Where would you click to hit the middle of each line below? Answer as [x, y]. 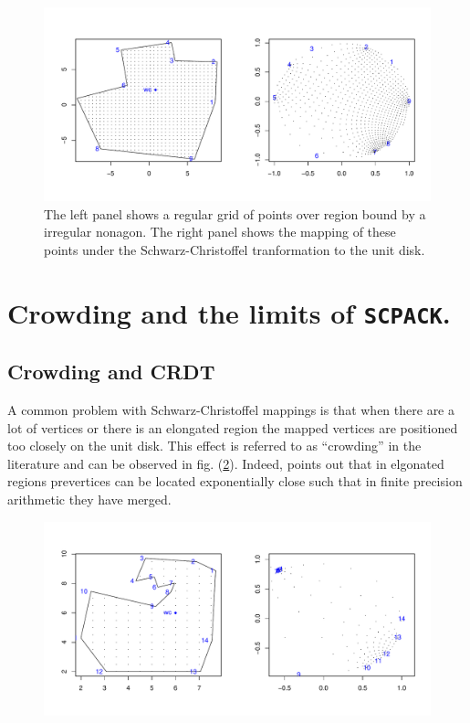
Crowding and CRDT [111, 372]
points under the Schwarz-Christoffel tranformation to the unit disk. [235, 249]
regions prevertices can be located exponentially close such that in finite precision [235, 481]
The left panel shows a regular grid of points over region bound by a [235, 213]
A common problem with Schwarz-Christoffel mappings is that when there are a [231, 410]
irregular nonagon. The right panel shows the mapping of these [220, 232]
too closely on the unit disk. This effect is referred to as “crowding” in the [214, 446]
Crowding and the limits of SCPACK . [229, 312]
